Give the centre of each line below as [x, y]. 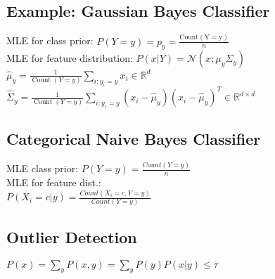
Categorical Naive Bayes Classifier [134, 139]
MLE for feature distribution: [70, 58]
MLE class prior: [43, 168]
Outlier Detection [72, 236]
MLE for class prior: [50, 40]
